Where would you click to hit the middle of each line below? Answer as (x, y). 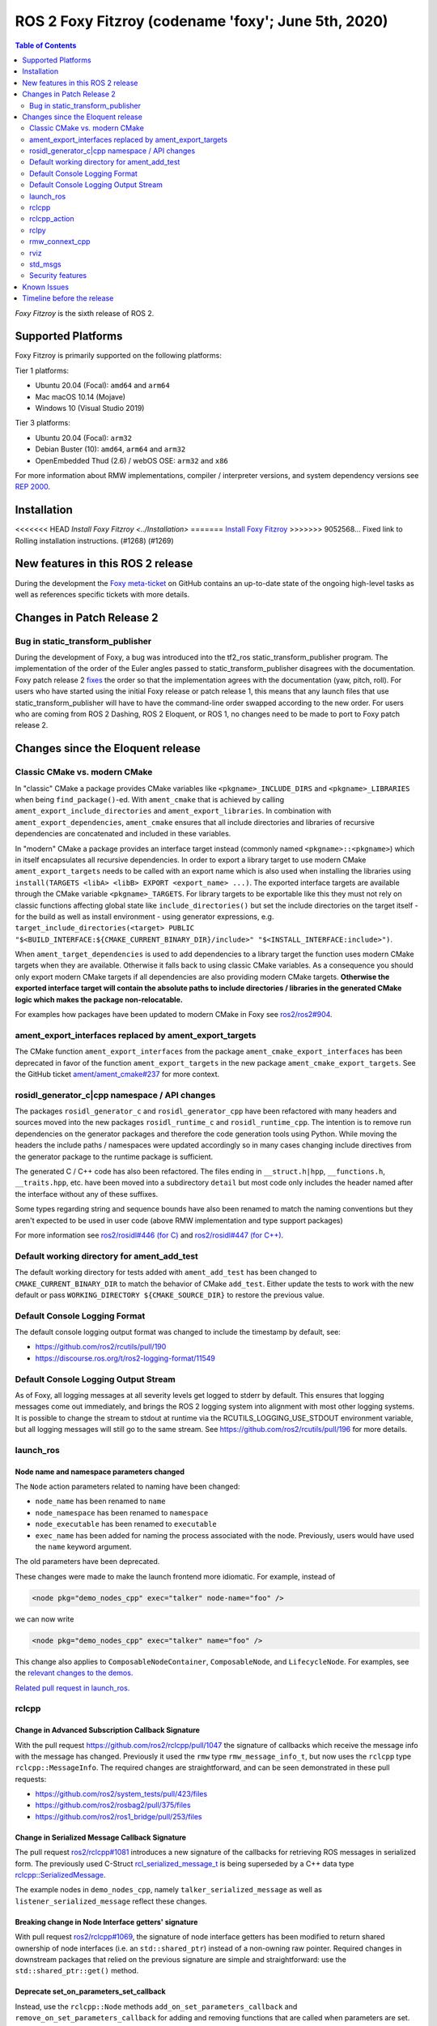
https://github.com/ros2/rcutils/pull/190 (101, 1347)
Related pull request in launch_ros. (72, 1688)
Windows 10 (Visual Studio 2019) (90, 408)
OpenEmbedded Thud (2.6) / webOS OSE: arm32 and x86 (132, 460)
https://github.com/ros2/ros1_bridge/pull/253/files (119, 1816)
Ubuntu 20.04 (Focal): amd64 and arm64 (102, 386)
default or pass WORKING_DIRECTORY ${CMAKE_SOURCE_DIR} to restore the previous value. (170, 1295)
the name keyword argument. (83, 1547)
